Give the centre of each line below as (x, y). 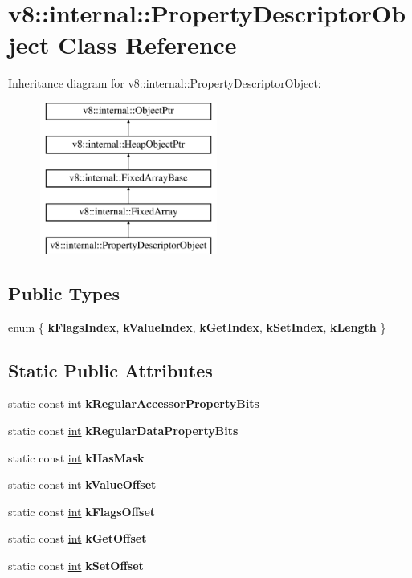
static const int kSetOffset (76, 566)
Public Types (64, 293)
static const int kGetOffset (78, 538)
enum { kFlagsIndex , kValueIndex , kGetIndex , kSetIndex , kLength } (197, 326)
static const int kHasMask (76, 457)
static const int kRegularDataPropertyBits (123, 431)
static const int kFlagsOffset (82, 511)
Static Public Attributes (110, 370)
